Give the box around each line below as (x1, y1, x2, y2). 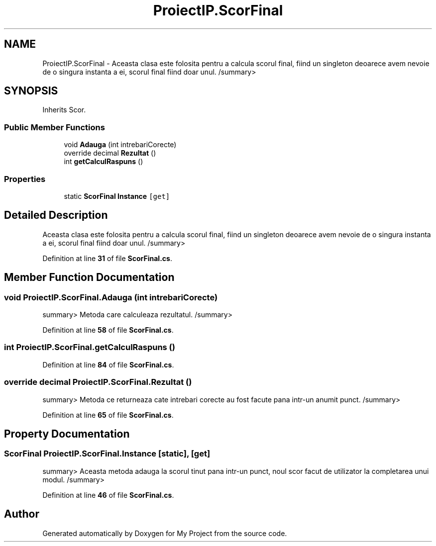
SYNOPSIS (4, 85, 58, 97)
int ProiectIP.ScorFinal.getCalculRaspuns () (4, 342, 175, 353)
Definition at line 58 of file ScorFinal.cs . (42, 326, 174, 334)
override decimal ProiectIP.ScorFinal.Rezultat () (4, 377, 192, 387)
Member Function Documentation (4, 271, 175, 284)
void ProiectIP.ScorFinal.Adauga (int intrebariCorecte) (4, 292, 218, 302)
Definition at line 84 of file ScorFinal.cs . (42, 360, 174, 369)
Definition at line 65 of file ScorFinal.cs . (42, 410, 174, 419)
